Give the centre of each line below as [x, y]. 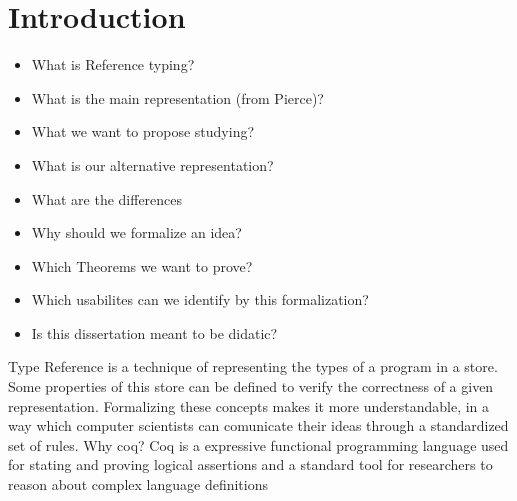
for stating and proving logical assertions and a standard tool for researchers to [250, 464]
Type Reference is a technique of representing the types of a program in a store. [253, 366]
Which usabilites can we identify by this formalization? [200, 299]
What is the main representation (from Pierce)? [177, 97]
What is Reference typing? [113, 64]
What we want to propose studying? [143, 131]
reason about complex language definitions [138, 484]
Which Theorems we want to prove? [142, 265]
